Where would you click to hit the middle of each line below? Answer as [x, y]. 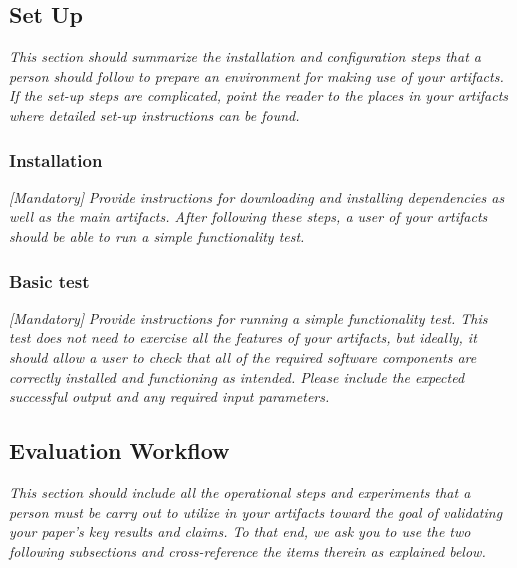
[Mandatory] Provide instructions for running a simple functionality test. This [248, 317]
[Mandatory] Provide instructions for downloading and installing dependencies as [257, 196]
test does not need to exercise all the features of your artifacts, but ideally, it [243, 337]
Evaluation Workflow [119, 450]
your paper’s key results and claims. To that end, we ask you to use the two [240, 531]
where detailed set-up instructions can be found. [154, 114]
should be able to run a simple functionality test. [157, 235]
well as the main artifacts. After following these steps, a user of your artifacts [248, 216]
